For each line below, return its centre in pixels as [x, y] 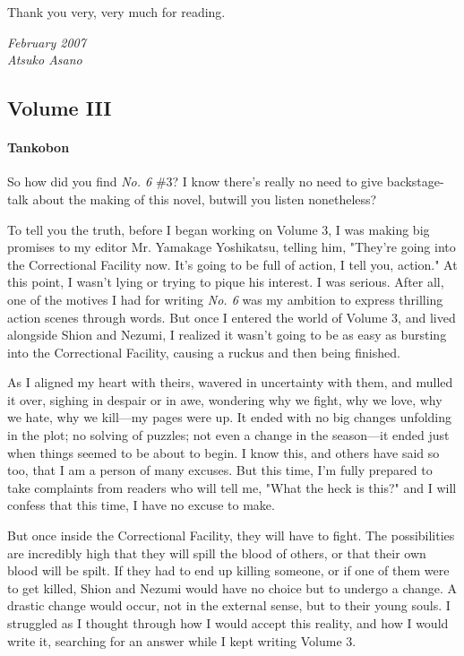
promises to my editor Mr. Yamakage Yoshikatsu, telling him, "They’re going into [232, 247]
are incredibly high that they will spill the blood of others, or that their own [217, 552]
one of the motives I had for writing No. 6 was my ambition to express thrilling [225, 299]
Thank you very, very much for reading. [116, 12]
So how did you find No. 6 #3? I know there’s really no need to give [195, 181]
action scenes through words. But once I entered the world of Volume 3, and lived [232, 317]
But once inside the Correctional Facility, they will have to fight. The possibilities [231, 535]
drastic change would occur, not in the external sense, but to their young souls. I [229, 605]
